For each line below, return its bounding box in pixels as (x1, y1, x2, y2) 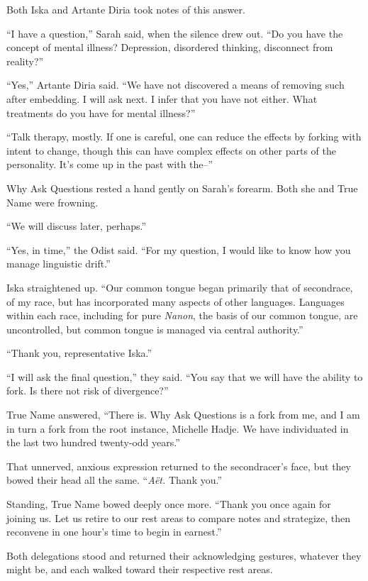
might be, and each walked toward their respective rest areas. (6, 562, 273, 577)
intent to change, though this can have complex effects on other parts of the (6, 143, 336, 157)
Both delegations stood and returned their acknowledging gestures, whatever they (6, 548, 362, 563)
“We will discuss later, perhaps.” (6, 218, 147, 233)
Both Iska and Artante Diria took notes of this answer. (6, 2, 245, 16)
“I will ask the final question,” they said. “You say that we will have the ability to (6, 369, 363, 384)
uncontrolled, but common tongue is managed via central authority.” (6, 321, 303, 336)
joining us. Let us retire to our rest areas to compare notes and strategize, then (6, 510, 351, 525)
